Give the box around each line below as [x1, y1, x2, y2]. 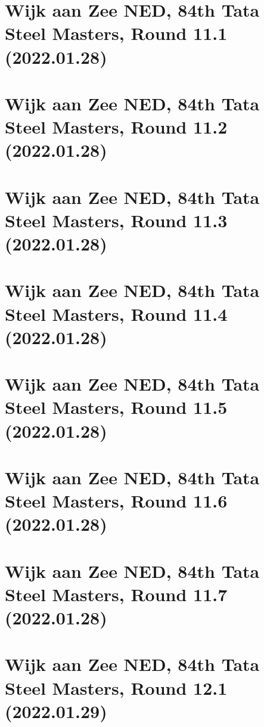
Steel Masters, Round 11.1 [5, 21, 228, 45]
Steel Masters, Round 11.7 [5, 581, 228, 606]
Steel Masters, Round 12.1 [5, 675, 228, 700]
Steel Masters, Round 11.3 [5, 208, 228, 232]
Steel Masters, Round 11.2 [5, 115, 228, 139]
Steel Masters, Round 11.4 [5, 301, 228, 326]
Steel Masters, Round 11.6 [5, 488, 228, 513]
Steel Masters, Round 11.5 [5, 395, 228, 419]
